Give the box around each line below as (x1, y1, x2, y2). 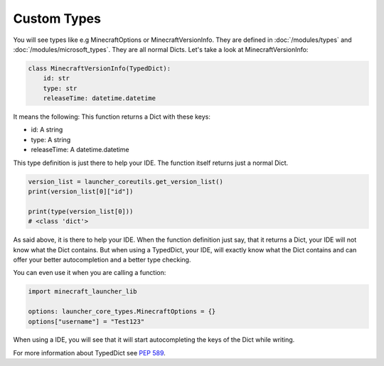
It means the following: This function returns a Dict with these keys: (13, 112, 211, 121)
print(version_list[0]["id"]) (28, 188, 134, 195)
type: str (43, 84, 78, 92)
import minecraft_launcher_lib (28, 288, 138, 296)
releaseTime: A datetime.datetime (31, 146, 129, 154)
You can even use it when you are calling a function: (13, 269, 166, 277)
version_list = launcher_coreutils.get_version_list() (28, 178, 223, 185)
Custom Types (13, 11, 101, 26)
